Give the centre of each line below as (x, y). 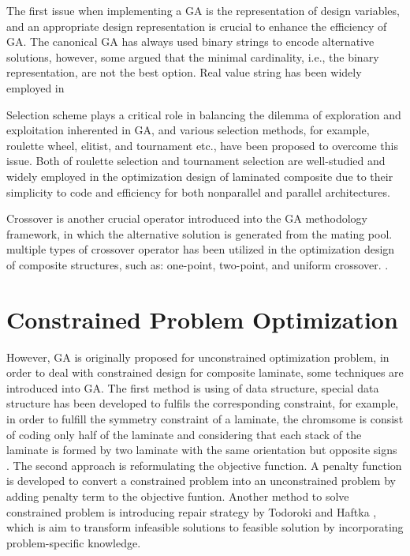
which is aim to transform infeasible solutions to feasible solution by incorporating (205, 527)
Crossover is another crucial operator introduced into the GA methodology (187, 218)
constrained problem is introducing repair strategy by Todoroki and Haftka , (192, 511)
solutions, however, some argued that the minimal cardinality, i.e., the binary (193, 56)
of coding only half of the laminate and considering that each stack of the (184, 434)
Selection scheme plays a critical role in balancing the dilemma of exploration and (204, 114)
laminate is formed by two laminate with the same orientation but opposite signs (202, 450)
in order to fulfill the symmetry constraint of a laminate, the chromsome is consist (205, 419)
